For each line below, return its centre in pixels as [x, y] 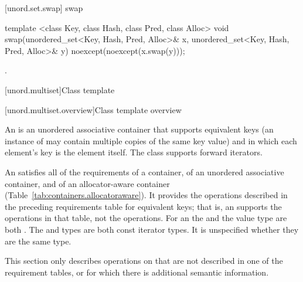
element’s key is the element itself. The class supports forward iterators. [134, 152]
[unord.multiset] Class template [60, 89]
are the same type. [38, 241]
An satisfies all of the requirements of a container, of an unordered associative [144, 171]
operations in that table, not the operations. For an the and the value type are [146, 218]
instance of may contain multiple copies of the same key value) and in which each [151, 140]
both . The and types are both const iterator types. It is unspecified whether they [152, 229]
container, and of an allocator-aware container [87, 183]
